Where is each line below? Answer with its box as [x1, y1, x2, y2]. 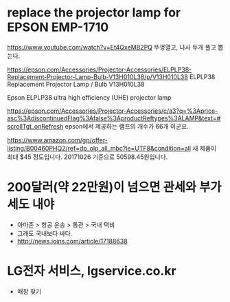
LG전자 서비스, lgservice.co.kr [7, 263, 176, 279]
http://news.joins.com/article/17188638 [16, 237, 128, 245]
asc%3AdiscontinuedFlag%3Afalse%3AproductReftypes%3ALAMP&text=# [7, 114, 221, 122]
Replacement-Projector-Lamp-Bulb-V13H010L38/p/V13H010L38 [7, 72, 189, 80]
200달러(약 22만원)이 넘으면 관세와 [7, 180, 197, 195]
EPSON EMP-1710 [7, 19, 109, 35]
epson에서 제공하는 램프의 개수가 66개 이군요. [65, 122, 189, 130]
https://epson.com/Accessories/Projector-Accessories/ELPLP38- [7, 65, 192, 74]
